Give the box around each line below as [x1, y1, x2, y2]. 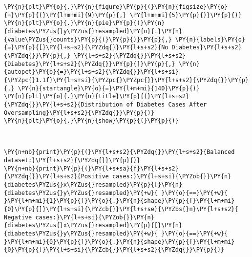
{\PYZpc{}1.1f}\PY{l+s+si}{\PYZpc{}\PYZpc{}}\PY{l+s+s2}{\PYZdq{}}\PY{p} [4, 76, 249, 84]
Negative [4, 214, 32, 221]
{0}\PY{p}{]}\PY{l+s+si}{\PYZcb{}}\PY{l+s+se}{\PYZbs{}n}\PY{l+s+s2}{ [4, 206, 238, 213]
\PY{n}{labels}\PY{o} [175, 36, 245, 43]
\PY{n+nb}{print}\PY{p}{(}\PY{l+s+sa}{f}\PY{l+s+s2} [4, 165, 179, 172]
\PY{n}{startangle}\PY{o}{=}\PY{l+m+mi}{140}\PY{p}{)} [18, 85, 200, 92]
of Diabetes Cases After [126, 101, 207, 108]
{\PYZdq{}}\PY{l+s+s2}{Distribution [4, 101, 123, 108]
